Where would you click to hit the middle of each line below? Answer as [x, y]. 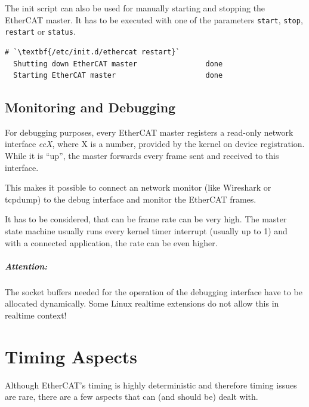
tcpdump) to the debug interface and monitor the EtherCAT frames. [131, 199]
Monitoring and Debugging [90, 107]
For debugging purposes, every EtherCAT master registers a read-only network [149, 132]
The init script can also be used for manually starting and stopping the [135, 8]
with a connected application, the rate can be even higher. [111, 242]
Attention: [26, 266]
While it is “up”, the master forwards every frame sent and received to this [142, 156]
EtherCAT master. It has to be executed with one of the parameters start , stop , [154, 19]
